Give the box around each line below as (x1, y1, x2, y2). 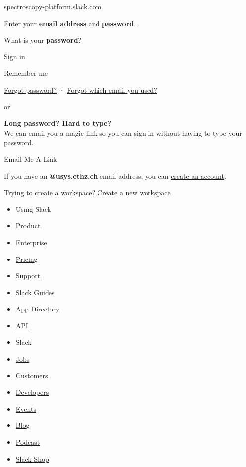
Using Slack (15, 204, 51, 214)
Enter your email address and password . (4, 18, 136, 28)
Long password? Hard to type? (4, 118, 112, 128)
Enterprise (15, 237, 47, 247)
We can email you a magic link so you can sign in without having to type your (4, 127, 242, 138)
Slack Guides (15, 287, 55, 297)
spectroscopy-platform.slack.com (4, 1, 102, 11)
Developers (15, 387, 49, 397)
